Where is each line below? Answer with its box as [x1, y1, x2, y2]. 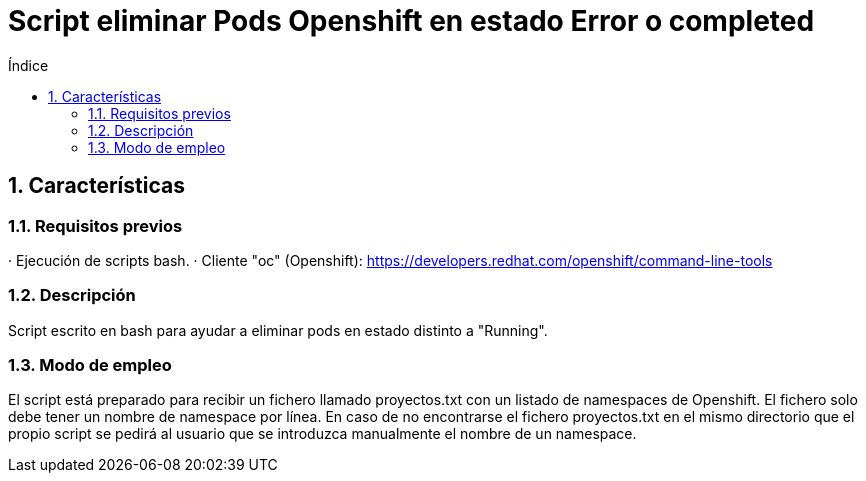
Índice [8, 56, 49, 74]
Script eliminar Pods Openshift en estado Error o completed [8, 4, 815, 38]
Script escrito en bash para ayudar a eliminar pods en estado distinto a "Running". [8, 321, 548, 339]
